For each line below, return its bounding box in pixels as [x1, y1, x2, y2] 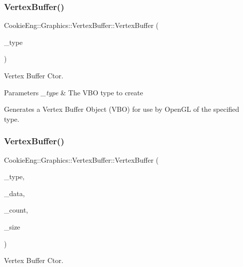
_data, [4, 188, 25, 198]
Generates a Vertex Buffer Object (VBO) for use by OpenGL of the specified [4, 104, 240, 114]
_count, [4, 205, 28, 215]
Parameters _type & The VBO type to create [4, 87, 143, 97]
